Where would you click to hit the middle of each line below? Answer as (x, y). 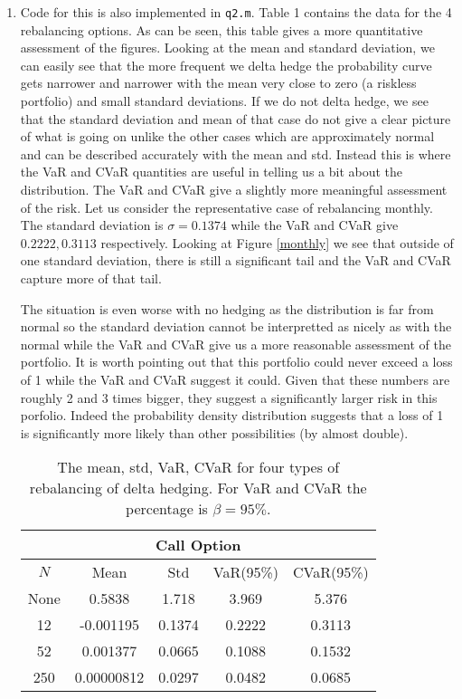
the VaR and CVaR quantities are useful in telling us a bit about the (212, 172)
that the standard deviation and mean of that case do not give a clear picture (236, 118)
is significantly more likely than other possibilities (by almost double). (214, 432)
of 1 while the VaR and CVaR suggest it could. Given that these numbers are (235, 379)
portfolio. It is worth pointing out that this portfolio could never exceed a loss (236, 362)
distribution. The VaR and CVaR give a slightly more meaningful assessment (234, 189)
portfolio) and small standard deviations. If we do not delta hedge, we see (224, 101)
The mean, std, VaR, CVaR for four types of (198, 467)
